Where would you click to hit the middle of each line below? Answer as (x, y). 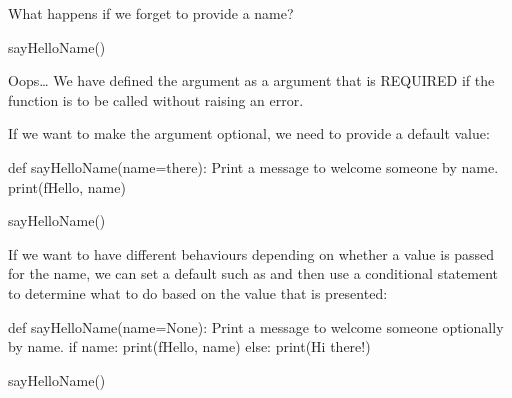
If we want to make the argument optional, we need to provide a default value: (249, 133)
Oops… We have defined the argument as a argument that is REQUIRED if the (251, 80)
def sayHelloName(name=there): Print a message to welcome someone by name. (253, 166)
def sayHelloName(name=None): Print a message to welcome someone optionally (256, 326)
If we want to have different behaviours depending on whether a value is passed (251, 253)
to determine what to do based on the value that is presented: (198, 292)
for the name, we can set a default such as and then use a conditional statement (253, 273)
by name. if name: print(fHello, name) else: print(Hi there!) (189, 346)
